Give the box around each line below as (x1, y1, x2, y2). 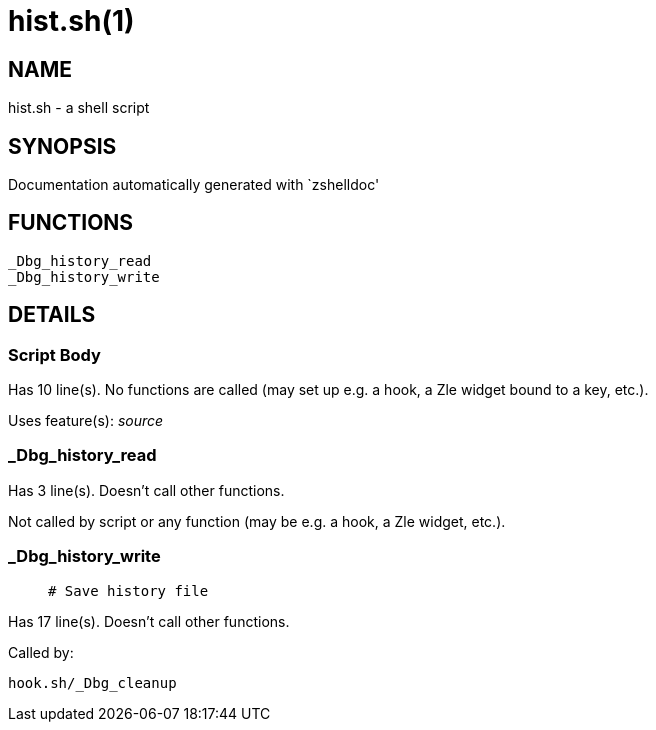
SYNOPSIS (8, 133, 117, 159)
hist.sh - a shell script (8, 99, 150, 117)
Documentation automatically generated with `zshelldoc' (8, 176, 380, 194)
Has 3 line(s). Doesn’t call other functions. (8, 481, 285, 499)
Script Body (8, 344, 101, 365)
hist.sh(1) (8, 4, 135, 38)
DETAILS (8, 302, 96, 328)
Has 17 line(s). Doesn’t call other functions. (8, 612, 290, 630)
